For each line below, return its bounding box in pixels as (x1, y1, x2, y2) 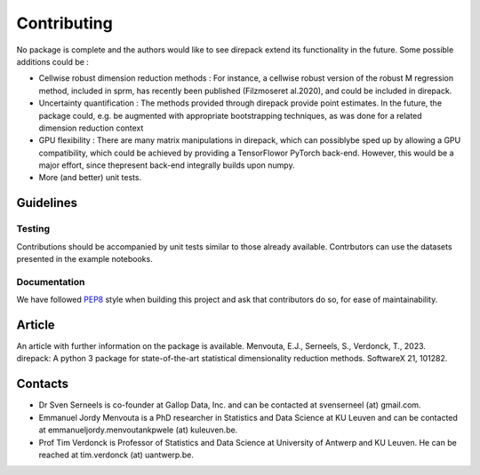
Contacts (16, 376, 69, 392)
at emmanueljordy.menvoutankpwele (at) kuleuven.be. (38, 424, 238, 435)
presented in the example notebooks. (16, 254, 153, 264)
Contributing (16, 13, 113, 33)
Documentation (16, 275, 85, 288)
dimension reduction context (38, 123, 144, 133)
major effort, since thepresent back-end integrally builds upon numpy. (38, 160, 295, 170)
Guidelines (16, 195, 77, 210)
